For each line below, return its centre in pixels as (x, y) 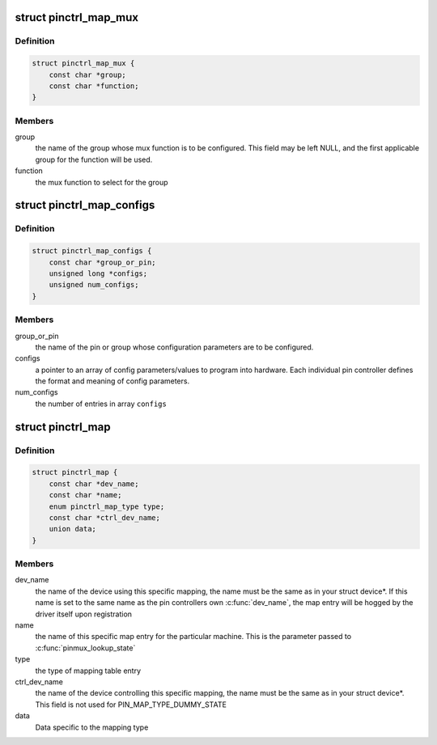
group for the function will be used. (94, 159)
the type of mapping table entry (88, 671)
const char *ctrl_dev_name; (105, 517)
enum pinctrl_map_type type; (107, 506)
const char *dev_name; (94, 484)
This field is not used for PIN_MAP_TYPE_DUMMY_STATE (131, 705)
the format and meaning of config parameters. (112, 381)
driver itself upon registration (84, 614)
